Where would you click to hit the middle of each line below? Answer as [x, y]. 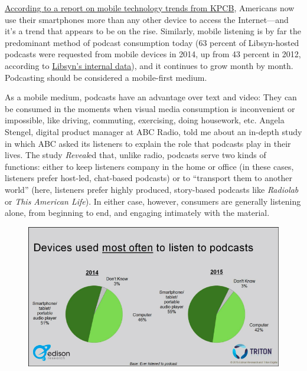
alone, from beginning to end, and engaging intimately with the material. [137, 213]
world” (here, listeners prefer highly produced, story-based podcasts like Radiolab [152, 189]
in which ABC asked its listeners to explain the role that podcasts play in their [148, 143]
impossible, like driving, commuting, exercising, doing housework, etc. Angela [145, 120]
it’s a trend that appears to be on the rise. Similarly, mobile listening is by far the [153, 31]
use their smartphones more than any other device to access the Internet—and [147, 19]
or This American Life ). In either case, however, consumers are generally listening [153, 201]
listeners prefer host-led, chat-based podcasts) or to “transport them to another [148, 178]
